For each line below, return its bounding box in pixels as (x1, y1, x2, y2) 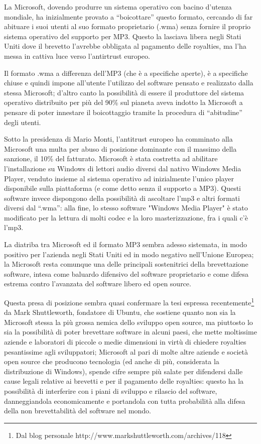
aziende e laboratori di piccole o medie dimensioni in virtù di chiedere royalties (4, 337, 246, 347)
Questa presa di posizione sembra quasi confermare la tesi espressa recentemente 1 (4, 296, 254, 307)
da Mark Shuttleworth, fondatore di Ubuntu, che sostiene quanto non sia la (4, 307, 236, 317)
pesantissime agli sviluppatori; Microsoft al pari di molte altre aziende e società (4, 346, 248, 357)
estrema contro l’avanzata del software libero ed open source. (4, 278, 191, 289)
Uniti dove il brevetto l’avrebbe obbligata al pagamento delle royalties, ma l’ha (4, 41, 246, 51)
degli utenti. (4, 117, 41, 127)
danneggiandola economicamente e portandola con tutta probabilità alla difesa (4, 395, 245, 406)
